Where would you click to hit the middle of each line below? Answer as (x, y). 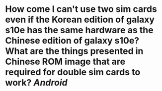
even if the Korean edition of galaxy (80, 20)
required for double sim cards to (73, 72)
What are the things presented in (74, 51)
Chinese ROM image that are (65, 62)
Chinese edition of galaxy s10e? (72, 41)
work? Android (37, 83)
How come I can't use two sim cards (81, 9)
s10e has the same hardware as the (79, 30)
